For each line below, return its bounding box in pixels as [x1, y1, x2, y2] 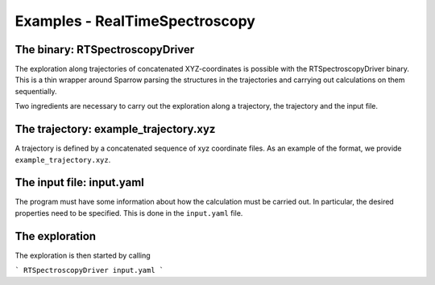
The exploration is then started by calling [14, 250, 151, 260]
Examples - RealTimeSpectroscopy [14, 12, 255, 30]
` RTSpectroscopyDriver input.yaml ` [14, 266, 164, 275]
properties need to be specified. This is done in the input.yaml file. [14, 208, 243, 217]
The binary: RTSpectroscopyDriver [14, 43, 195, 56]
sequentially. [14, 86, 57, 96]
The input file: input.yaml [14, 176, 144, 189]
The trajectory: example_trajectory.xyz [14, 122, 216, 136]
